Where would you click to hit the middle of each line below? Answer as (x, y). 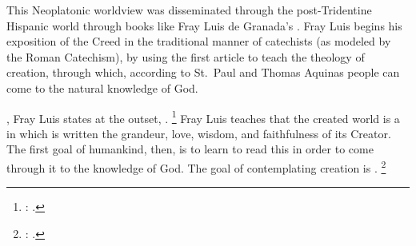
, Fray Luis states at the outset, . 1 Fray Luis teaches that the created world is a (203, 117)
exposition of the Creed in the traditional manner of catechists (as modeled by (199, 41)
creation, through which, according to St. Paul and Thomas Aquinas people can (203, 72)
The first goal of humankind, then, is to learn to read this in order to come (190, 149)
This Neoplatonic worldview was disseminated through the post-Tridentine (189, 10)
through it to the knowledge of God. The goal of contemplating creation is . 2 (196, 167)
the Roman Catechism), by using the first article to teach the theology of (186, 56)
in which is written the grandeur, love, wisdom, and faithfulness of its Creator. (199, 133)
